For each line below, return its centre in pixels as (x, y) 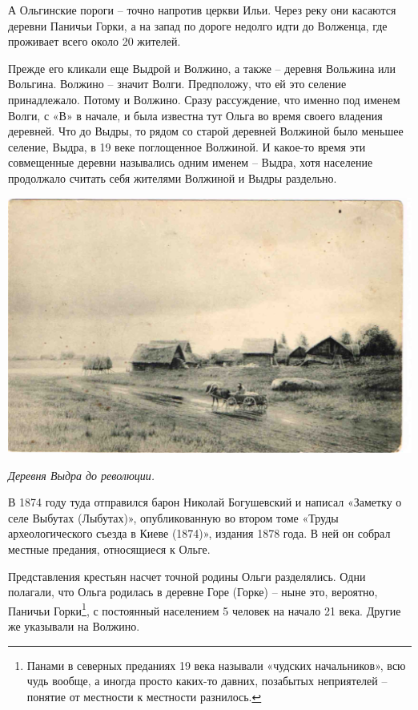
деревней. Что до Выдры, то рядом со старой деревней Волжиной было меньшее (206, 131)
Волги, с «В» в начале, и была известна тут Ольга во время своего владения (195, 115)
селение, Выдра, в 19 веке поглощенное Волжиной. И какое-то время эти (187, 146)
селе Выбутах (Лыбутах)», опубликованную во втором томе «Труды (173, 517)
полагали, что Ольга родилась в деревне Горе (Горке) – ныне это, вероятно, (193, 592)
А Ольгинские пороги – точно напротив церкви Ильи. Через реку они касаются (202, 10)
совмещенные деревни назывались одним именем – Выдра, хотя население (191, 162)
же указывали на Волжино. (74, 625)
